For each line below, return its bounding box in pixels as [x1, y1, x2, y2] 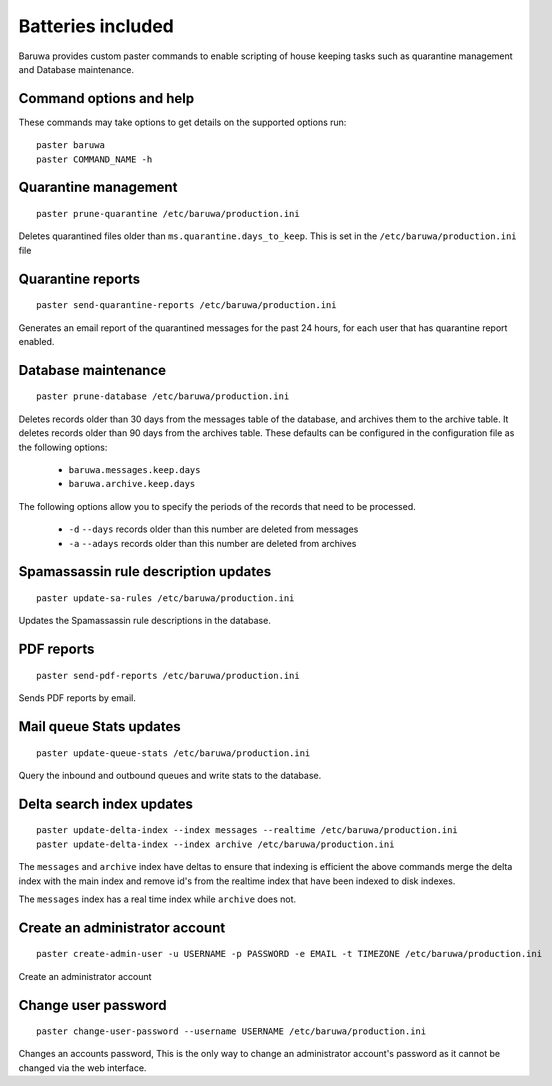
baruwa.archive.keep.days [68, 478, 196, 490]
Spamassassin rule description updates [18, 563, 272, 580]
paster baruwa [36, 140, 105, 151]
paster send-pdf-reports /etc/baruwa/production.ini [36, 670, 300, 681]
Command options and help [18, 90, 195, 107]
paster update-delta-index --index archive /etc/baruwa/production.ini [36, 838, 395, 850]
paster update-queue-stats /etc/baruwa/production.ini [36, 747, 311, 759]
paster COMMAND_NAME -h [36, 153, 153, 165]
